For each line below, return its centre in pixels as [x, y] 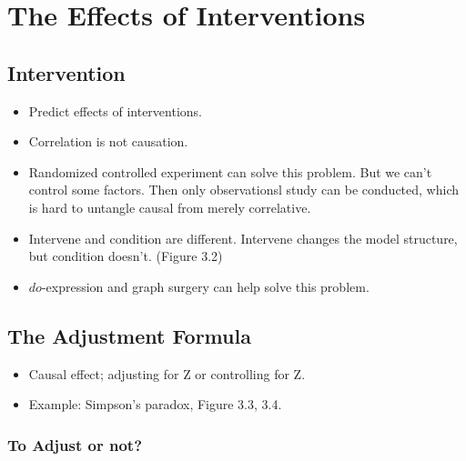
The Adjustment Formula [129, 335]
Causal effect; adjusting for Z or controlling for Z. [167, 373]
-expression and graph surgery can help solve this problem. [205, 286]
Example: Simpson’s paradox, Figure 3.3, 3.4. [155, 404]
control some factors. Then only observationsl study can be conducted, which [244, 190]
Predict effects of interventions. [115, 110]
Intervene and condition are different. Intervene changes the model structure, [243, 238]
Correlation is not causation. [108, 141]
